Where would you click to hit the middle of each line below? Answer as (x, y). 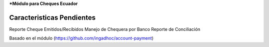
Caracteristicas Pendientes (52, 17)
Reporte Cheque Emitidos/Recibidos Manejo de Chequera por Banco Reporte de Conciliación (105, 29)
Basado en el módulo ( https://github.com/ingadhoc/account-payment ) (81, 38)
